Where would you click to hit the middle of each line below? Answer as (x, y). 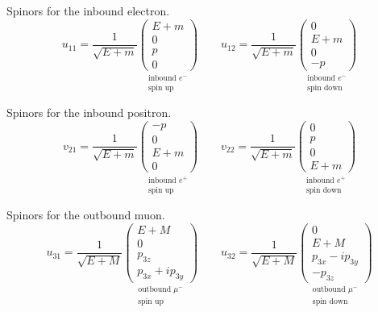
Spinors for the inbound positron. (89, 112)
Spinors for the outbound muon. (86, 215)
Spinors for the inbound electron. (88, 10)
